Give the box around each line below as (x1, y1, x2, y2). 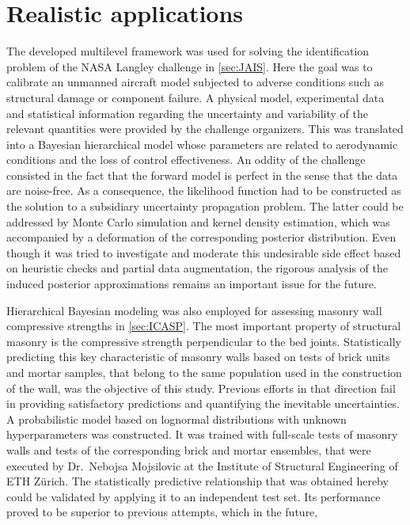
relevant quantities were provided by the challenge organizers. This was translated (6, 120, 404, 137)
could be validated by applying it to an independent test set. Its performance (6, 488, 381, 504)
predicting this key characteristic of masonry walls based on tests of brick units (6, 348, 390, 365)
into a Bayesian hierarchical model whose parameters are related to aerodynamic (6, 135, 398, 152)
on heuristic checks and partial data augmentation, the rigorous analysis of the (6, 260, 389, 276)
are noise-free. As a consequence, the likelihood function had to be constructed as (6, 182, 401, 199)
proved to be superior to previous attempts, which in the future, (6, 504, 318, 520)
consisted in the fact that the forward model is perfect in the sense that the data (6, 166, 398, 183)
